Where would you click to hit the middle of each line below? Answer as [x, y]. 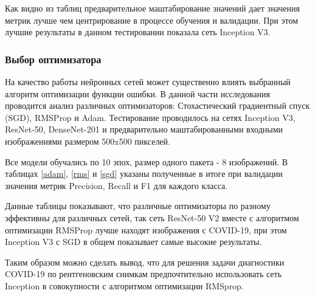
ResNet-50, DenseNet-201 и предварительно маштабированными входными [144, 129]
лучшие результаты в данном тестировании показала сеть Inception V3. [138, 32]
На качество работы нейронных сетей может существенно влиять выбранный [148, 81]
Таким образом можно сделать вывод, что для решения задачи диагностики [145, 262]
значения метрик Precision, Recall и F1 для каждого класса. [116, 185]
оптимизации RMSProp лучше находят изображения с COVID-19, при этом [146, 229]
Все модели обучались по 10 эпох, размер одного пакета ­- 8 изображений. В [147, 161]
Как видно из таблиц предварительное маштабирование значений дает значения [152, 8]
